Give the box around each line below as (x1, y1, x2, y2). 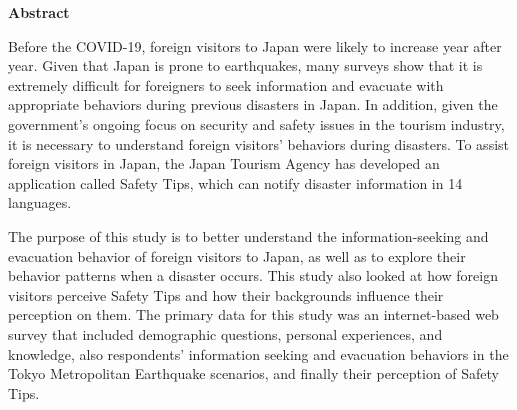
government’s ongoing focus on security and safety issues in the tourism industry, (8, 113, 505, 134)
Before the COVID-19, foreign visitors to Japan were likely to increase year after (8, 35, 502, 56)
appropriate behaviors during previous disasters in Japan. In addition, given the (8, 94, 498, 115)
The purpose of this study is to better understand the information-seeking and (8, 225, 489, 246)
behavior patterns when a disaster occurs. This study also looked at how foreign (8, 265, 498, 286)
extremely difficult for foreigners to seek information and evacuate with (8, 74, 444, 95)
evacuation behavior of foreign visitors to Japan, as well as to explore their (8, 245, 466, 266)
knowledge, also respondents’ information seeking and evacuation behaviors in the (8, 343, 509, 364)
